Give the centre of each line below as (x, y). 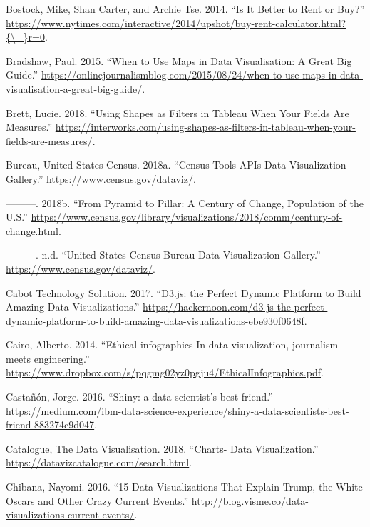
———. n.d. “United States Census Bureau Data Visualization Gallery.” (163, 255)
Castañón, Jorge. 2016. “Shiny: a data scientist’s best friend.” (139, 397)
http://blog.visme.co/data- (250, 500)
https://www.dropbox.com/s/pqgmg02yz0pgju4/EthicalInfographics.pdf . (165, 372)
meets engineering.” (48, 358)
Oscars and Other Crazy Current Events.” (97, 500)
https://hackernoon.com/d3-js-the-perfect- (235, 307)
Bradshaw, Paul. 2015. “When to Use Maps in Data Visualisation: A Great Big (179, 60)
